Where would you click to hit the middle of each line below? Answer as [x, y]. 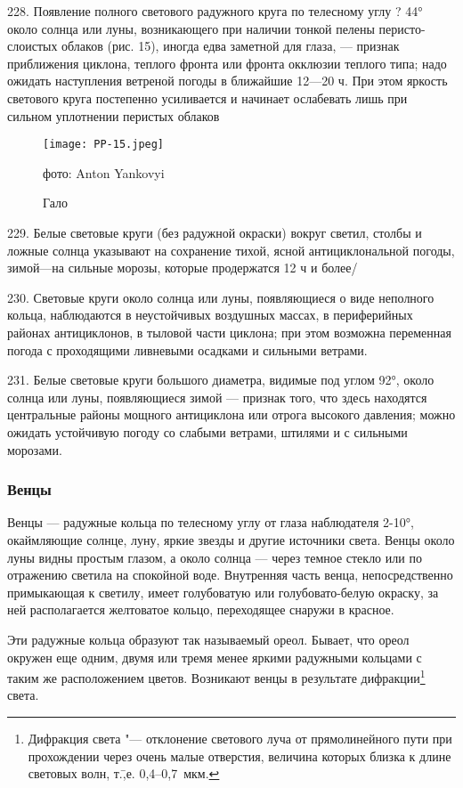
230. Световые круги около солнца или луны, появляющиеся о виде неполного [221, 297]
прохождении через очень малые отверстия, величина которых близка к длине [240, 756]
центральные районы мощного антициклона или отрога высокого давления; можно [231, 414]
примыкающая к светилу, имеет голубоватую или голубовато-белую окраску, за [223, 592]
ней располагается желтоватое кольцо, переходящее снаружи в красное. [201, 609]
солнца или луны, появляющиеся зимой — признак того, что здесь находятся [217, 397]
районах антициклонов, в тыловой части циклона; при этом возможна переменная [229, 332]
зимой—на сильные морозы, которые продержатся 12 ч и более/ [183, 268]
